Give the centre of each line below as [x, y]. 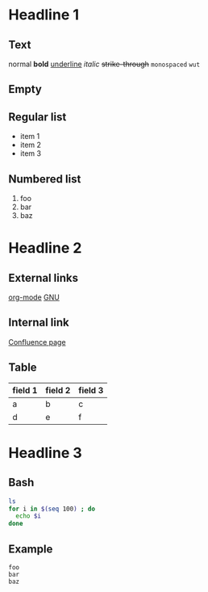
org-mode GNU [34, 297]
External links [44, 277]
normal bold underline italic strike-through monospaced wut [104, 64]
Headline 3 [45, 453]
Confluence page [37, 342]
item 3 [31, 153]
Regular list [37, 117]
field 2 [58, 390]
